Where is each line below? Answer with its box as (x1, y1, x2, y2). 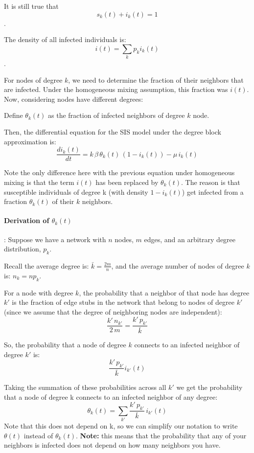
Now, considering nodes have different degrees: (4, 93, 143, 104)
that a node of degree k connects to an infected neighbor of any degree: (4, 391, 218, 402)
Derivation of (4, 215, 49, 226)
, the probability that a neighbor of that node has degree (79, 287, 250, 297)
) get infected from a (182, 186, 244, 197)
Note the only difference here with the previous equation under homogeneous (4, 167, 235, 178)
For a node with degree (4, 287, 73, 297)
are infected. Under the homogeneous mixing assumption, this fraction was (4, 84, 228, 94)
